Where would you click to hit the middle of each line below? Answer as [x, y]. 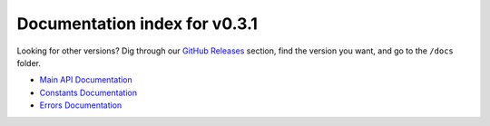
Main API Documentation [86, 80]
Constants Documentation [88, 92]
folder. [29, 63]
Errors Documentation [81, 105]
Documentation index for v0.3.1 [137, 24]
